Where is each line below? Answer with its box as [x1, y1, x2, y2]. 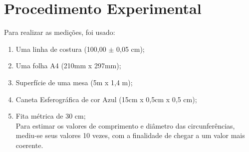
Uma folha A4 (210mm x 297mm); [15, 60, 121, 71]
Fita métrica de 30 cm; [15, 111, 86, 121]
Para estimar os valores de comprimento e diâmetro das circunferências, [15, 120, 235, 131]
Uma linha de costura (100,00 [15, 43, 106, 54]
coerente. [15, 140, 43, 150]
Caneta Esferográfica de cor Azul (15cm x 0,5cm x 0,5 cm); [15, 94, 197, 104]
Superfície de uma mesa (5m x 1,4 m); [15, 77, 133, 87]
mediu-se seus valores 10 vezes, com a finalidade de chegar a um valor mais [15, 130, 245, 141]
